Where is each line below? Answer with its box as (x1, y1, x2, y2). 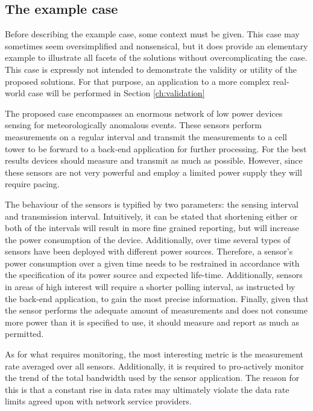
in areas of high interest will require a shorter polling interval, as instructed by (5, 280, 296, 293)
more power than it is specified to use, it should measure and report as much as (5, 315, 299, 328)
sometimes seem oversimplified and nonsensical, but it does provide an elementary (5, 39, 308, 52)
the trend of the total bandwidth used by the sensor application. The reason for (5, 371, 300, 384)
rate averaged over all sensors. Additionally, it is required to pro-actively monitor (5, 359, 305, 372)
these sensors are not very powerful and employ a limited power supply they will (5, 165, 302, 178)
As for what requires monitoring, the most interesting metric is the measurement (5, 348, 303, 360)
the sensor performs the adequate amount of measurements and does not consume (5, 304, 308, 317)
